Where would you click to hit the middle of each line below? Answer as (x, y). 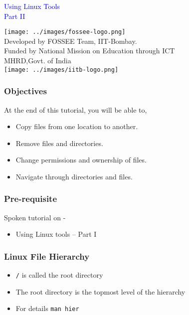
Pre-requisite (31, 199)
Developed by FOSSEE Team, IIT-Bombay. (71, 41)
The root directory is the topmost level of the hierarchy (100, 291)
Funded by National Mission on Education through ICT (90, 51)
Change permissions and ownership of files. (81, 160)
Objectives (25, 91)
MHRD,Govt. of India (38, 61)
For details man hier (47, 308)
